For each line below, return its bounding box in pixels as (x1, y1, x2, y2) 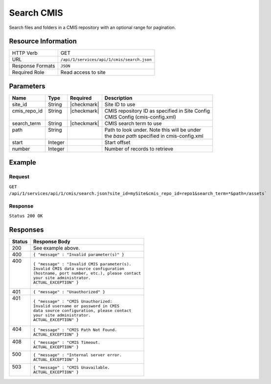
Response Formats (12, 63, 55, 70)
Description (104, 95, 133, 101)
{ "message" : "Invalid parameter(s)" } (33, 252, 125, 257)
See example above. (33, 245, 80, 252)
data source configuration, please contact (33, 308, 132, 313)
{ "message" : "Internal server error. (33, 353, 122, 358)
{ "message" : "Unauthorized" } (33, 289, 105, 294)
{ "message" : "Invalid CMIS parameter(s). (33, 261, 132, 266)
